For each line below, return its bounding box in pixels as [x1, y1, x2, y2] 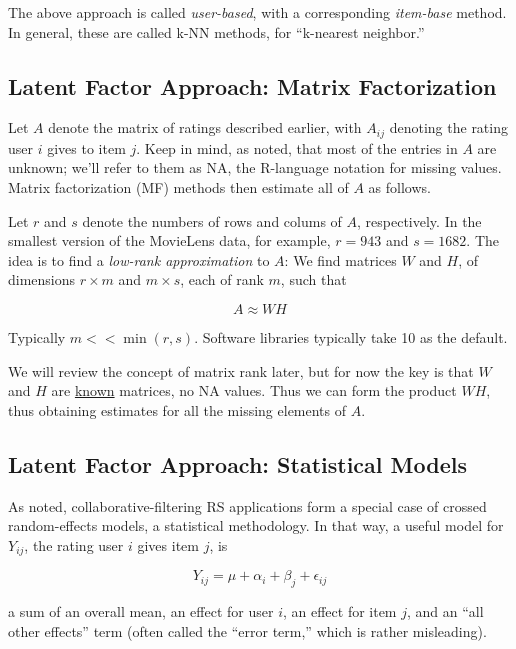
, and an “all [406, 601, 484, 622]
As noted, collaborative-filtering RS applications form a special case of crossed [8, 495, 487, 516]
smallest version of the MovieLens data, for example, [8, 230, 331, 251]
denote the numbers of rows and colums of [82, 210, 342, 231]
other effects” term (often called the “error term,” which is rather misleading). [8, 620, 487, 641]
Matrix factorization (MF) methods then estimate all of [8, 177, 349, 198]
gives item [137, 534, 199, 555]
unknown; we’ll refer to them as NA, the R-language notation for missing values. [8, 157, 502, 178]
